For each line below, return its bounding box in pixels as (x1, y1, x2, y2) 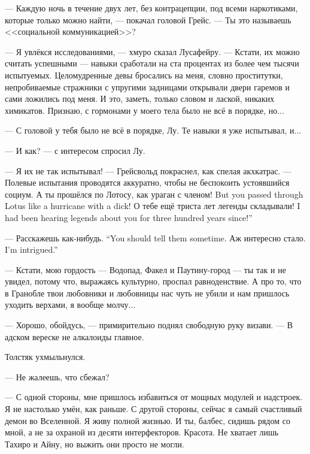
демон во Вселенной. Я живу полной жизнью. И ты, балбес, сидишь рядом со (5, 414, 290, 426)
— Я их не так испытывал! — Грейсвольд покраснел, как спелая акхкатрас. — (5, 164, 292, 177)
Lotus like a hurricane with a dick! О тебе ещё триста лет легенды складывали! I (5, 199, 300, 212)
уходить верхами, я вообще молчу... (5, 298, 136, 311)
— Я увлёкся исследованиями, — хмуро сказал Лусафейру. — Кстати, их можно (5, 45, 300, 57)
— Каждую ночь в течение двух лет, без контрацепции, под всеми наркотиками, (5, 2, 298, 14)
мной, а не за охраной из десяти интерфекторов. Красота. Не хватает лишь (5, 426, 279, 438)
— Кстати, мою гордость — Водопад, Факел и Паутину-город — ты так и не (5, 263, 286, 276)
